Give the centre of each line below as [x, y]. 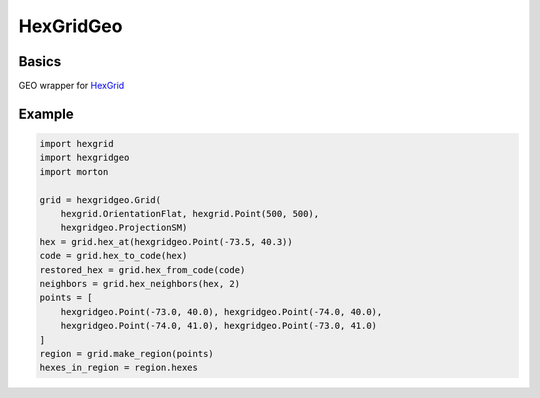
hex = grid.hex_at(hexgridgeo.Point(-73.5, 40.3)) [166, 241]
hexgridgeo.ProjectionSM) [124, 228]
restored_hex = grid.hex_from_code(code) [142, 269]
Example [46, 113]
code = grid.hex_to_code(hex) [113, 256]
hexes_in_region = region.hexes [119, 368]
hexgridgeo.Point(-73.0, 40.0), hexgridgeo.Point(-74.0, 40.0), [221, 311]
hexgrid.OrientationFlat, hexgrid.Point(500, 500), [190, 214]
